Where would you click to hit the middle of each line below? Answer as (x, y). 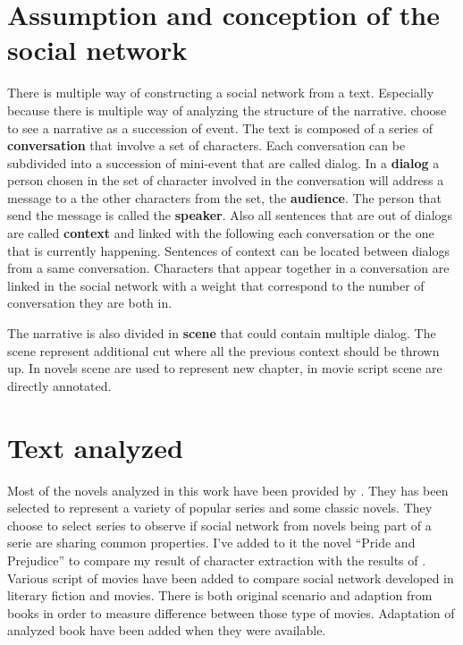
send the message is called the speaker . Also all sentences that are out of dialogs (230, 215)
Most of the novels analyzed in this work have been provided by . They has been (228, 490)
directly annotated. (59, 385)
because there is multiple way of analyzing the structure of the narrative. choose (227, 110)
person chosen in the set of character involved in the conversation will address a (226, 180)
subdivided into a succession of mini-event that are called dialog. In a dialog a (223, 162)
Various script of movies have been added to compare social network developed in (231, 577)
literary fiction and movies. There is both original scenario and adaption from (220, 595)
